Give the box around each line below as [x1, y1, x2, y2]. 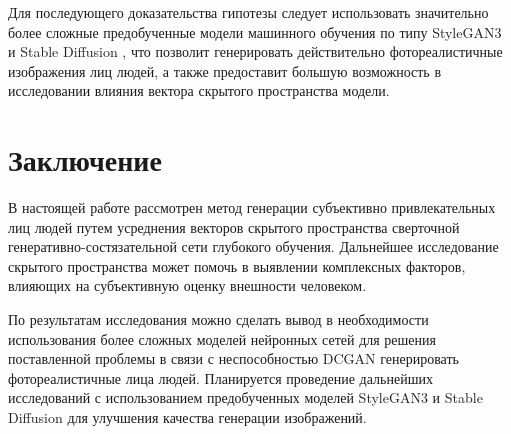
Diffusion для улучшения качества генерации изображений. [8, 407, 367, 428]
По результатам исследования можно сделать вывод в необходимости [8, 309, 429, 330]
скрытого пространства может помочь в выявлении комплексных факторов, [8, 255, 466, 276]
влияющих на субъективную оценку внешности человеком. [8, 275, 367, 296]
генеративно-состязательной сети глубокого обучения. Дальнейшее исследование [8, 236, 499, 257]
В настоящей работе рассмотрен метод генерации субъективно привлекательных [8, 197, 496, 218]
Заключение [8, 139, 162, 180]
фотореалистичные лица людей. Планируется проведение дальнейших [8, 367, 433, 388]
